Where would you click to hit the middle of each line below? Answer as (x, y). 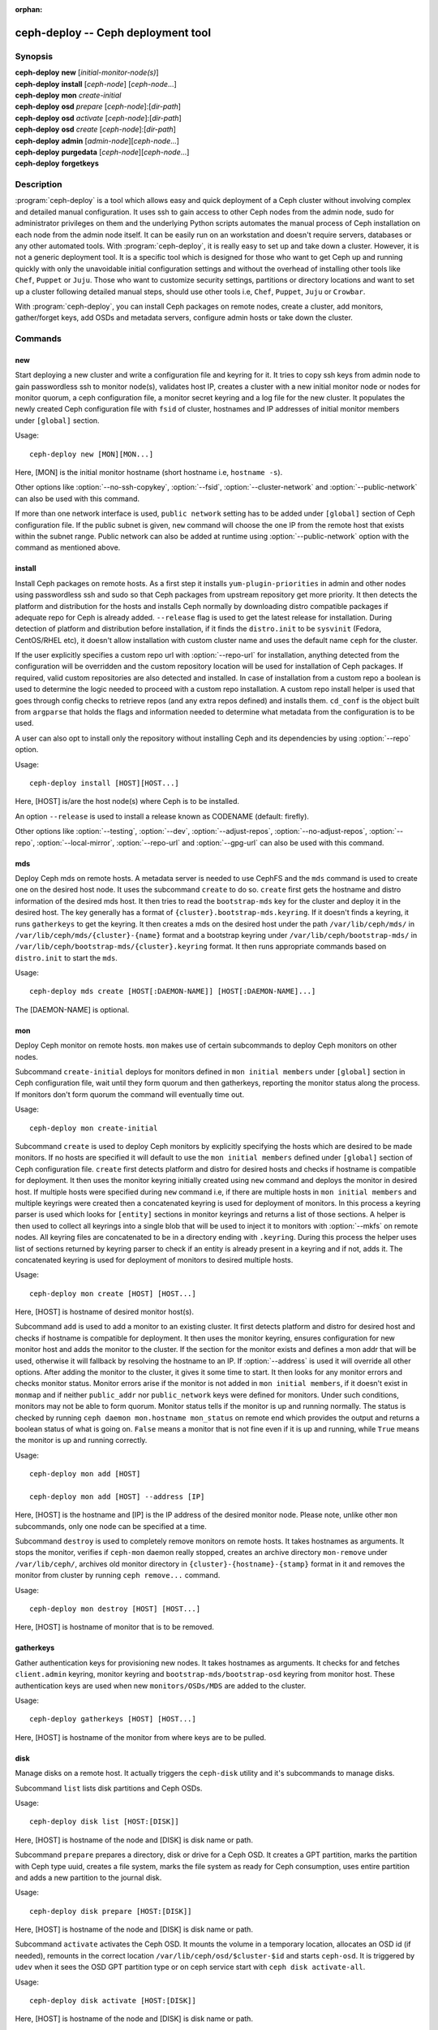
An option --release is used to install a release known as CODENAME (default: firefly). (162, 816)
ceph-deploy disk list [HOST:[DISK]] (105, 1822)
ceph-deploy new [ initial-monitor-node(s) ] (87, 72)
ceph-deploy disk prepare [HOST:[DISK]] (111, 1911)
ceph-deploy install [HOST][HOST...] (105, 783)
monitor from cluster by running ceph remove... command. (118, 1575)
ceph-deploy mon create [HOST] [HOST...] (113, 1294)
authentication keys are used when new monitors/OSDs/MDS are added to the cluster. (161, 1686)
